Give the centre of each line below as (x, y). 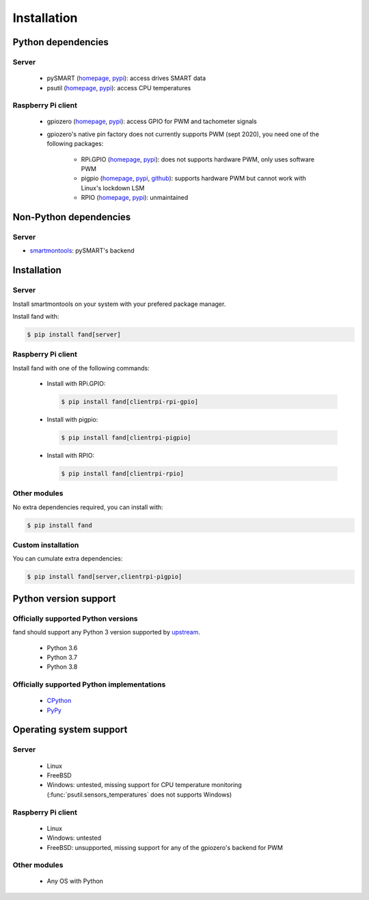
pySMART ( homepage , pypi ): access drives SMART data (126, 78)
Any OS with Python (75, 881)
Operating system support (70, 730)
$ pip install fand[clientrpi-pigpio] (126, 437)
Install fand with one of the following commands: (81, 368)
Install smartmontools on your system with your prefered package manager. (119, 304)
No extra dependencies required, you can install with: (88, 507)
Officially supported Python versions (75, 618)
